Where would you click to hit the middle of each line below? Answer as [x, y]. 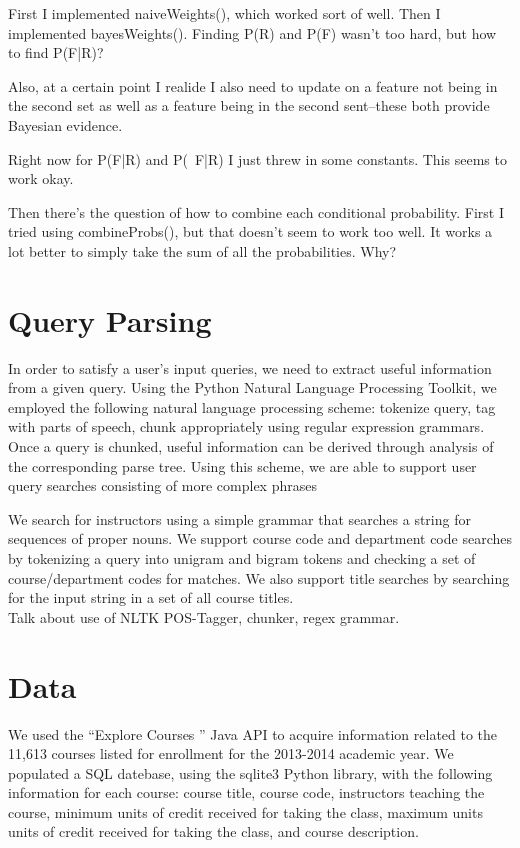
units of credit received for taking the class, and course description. [213, 831]
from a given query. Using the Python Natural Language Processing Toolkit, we [252, 387]
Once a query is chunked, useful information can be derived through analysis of [251, 446]
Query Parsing [110, 319]
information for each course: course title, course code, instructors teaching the [246, 792]
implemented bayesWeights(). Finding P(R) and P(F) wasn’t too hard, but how [252, 32]
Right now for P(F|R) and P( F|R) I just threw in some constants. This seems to [257, 158]
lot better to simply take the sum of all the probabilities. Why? [202, 250]
